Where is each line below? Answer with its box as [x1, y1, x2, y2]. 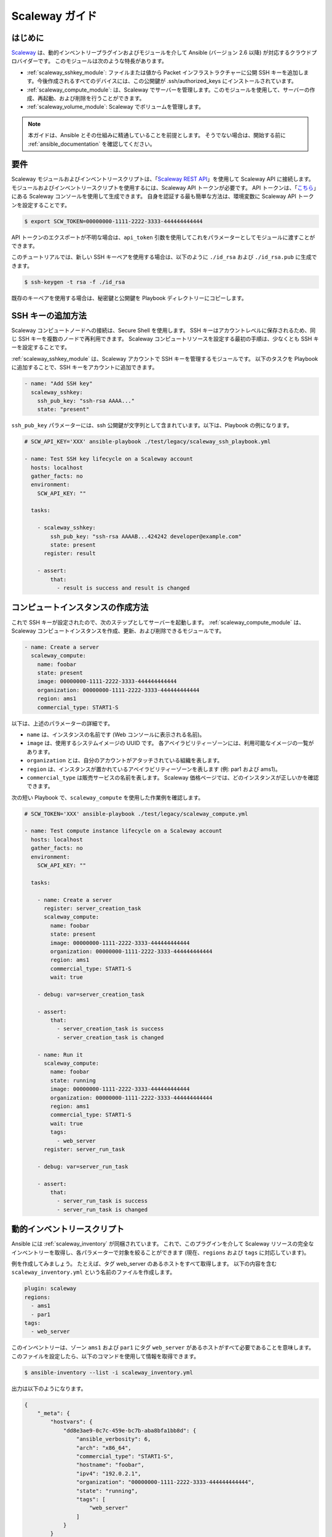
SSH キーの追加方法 [11, 310, 87, 321]
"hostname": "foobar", [76, 1461, 144, 1469]
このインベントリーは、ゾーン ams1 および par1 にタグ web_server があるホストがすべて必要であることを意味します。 [11, 1344, 315, 1351]
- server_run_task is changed [56, 1206, 148, 1213]
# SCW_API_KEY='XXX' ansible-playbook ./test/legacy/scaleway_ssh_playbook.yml [24, 438, 271, 445]
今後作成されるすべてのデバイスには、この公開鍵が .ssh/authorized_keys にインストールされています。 [37, 77, 298, 85]
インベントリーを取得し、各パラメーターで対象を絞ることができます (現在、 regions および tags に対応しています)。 [11, 1249, 310, 1256]
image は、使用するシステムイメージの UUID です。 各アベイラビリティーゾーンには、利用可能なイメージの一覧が [26, 740, 314, 747]
